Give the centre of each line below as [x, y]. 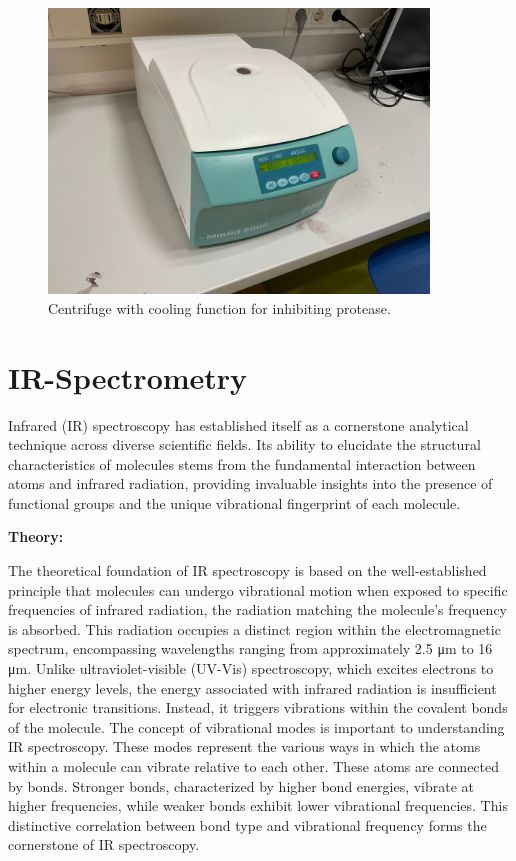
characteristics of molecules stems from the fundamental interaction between [242, 463]
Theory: [36, 536]
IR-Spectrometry [128, 376]
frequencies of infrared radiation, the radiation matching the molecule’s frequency [257, 609]
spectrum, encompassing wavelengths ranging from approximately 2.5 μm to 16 [250, 648]
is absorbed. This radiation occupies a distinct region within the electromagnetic [254, 628]
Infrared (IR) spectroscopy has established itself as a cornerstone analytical [238, 424]
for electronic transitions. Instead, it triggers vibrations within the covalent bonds [258, 707]
